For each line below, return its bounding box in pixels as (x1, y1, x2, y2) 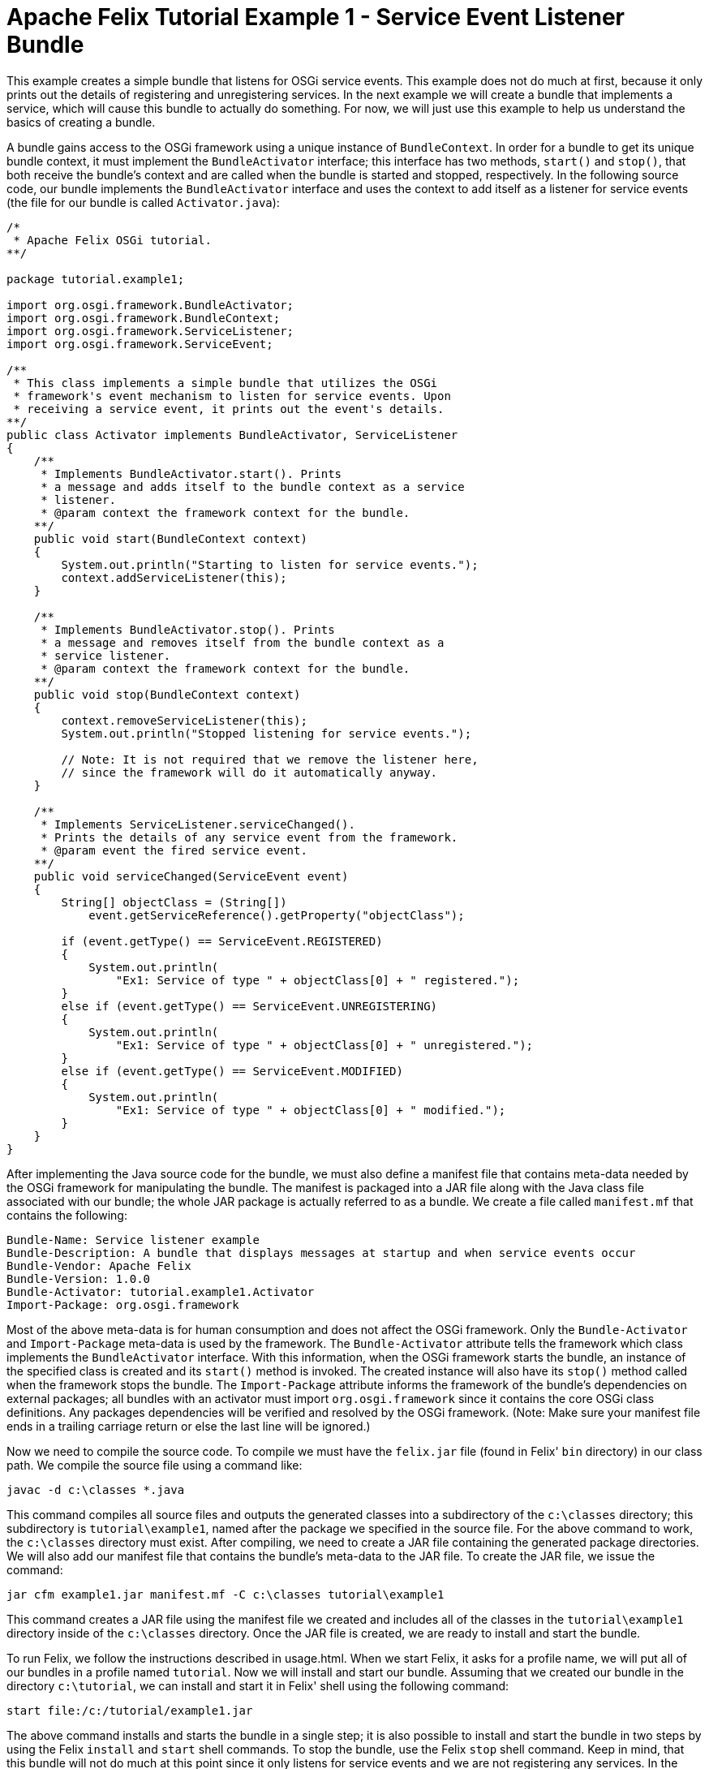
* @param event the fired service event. (41, 843, 307, 857)
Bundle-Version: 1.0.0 (6, 1272, 151, 1285)
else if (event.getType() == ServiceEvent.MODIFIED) (61, 1064, 403, 1078)
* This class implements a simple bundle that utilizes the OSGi (13, 376, 438, 390)
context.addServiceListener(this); (61, 570, 287, 584)
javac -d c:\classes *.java (6, 1483, 185, 1496)
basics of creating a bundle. (6, 114, 156, 129)
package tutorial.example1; (6, 272, 185, 286)
